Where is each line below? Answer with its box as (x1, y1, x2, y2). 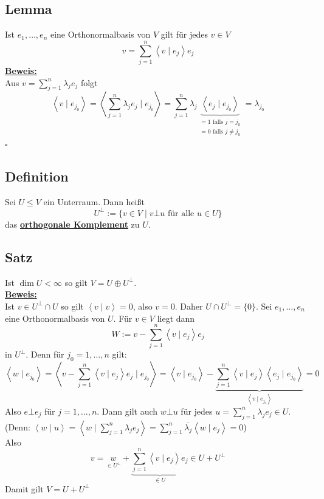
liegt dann (157, 311, 195, 324)
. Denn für (26, 348, 64, 361)
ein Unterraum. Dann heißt (43, 195, 145, 208)
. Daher (174, 299, 203, 312)
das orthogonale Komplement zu (5, 217, 140, 230)
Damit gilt (5, 482, 44, 495)
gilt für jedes (160, 28, 208, 41)
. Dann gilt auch (97, 404, 158, 417)
